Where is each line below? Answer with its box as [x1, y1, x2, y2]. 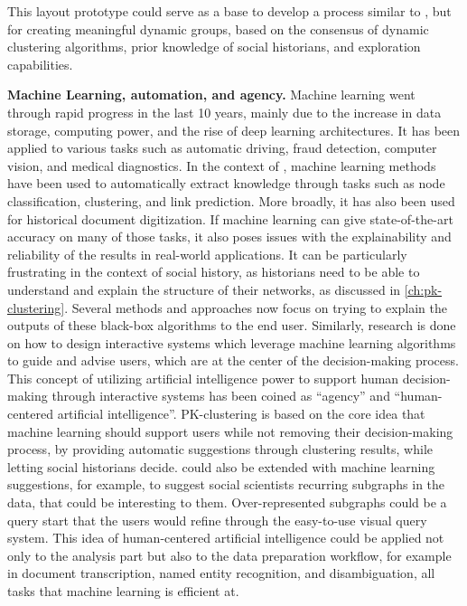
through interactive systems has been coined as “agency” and [51, 386, 390, 405]
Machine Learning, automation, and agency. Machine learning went [7, 85, 416, 104]
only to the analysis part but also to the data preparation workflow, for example [7, 545, 452, 564]
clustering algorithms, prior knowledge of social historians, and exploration [7, 37, 421, 56]
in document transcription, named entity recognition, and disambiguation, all [7, 563, 435, 582]
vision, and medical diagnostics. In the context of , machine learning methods [7, 156, 436, 175]
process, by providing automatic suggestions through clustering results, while [7, 440, 434, 459]
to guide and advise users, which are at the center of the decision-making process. [7, 351, 459, 370]
